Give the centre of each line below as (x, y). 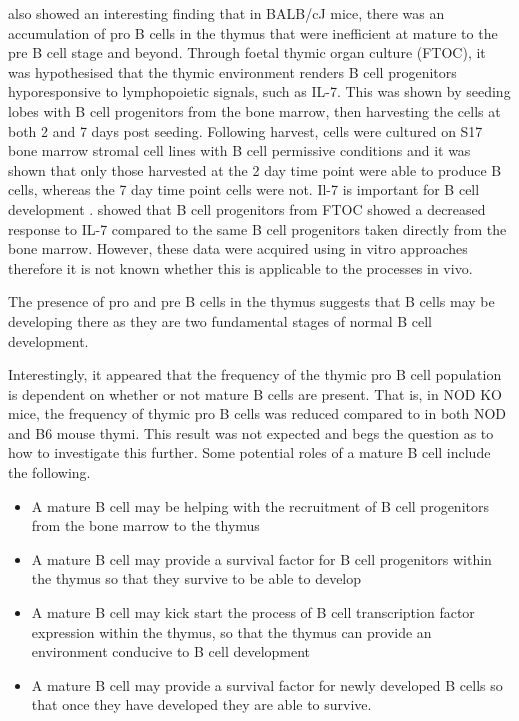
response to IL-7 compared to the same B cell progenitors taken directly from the (257, 228)
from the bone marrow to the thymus (145, 525)
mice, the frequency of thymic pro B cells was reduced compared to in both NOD (257, 413)
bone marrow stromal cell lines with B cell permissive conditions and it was (239, 150)
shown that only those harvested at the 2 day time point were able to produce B (255, 169)
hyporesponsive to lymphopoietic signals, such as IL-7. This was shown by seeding (259, 91)
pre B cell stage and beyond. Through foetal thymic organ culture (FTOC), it (247, 52)
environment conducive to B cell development (171, 651)
